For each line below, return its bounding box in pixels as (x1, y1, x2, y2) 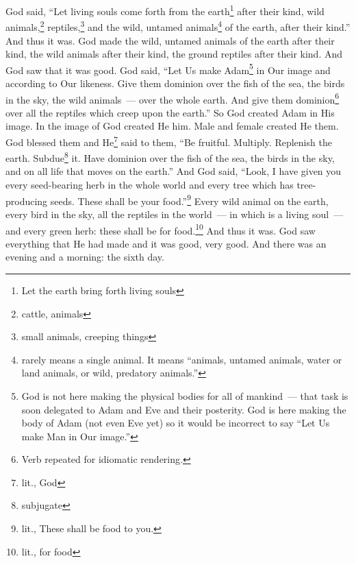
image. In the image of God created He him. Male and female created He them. (5, 119, 339, 133)
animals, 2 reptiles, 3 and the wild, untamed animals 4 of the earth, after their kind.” (5, 18, 351, 34)
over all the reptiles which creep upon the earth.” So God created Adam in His (5, 105, 335, 119)
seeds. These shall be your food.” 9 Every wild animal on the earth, (50, 191, 329, 208)
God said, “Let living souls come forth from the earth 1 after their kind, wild (5, 2, 325, 18)
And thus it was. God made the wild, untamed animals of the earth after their (5, 33, 335, 47)
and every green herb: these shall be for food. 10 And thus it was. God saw (5, 221, 316, 237)
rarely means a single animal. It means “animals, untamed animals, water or (21, 352, 342, 366)
